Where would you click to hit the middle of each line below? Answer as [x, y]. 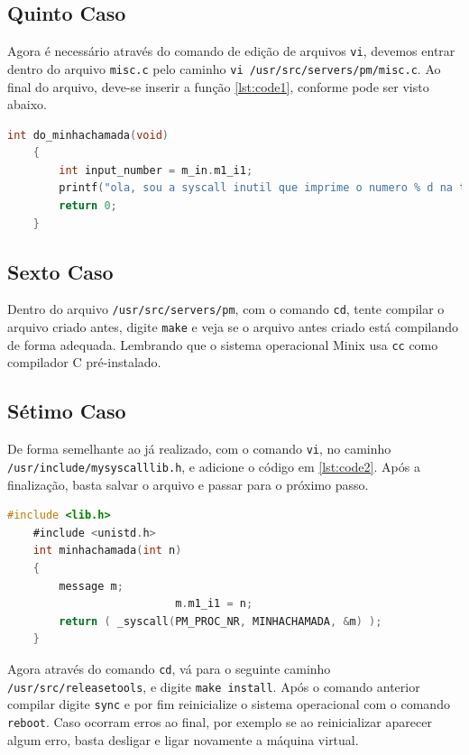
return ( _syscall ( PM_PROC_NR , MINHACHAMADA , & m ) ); [221, 621]
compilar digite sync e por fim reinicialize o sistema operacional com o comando [229, 704]
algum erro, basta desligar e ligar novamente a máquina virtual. [183, 739]
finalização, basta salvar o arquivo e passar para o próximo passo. [188, 484]
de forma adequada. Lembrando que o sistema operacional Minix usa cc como [223, 344]
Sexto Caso [60, 271]
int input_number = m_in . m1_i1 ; [156, 170]
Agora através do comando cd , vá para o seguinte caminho [169, 668]
